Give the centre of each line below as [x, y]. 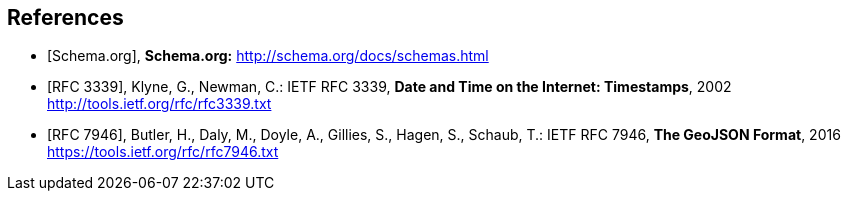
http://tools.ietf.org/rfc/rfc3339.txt [159, 104]
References [65, 17]
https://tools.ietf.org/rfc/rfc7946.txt [163, 152]
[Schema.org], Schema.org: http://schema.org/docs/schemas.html [268, 56]
